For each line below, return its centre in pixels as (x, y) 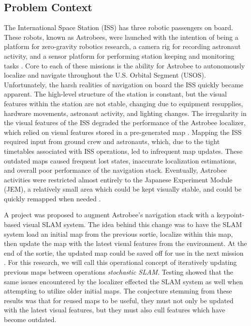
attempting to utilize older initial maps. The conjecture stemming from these (118, 291)
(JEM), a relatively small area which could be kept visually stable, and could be (123, 189)
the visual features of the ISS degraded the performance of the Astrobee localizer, (125, 122)
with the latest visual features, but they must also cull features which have (115, 310)
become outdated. (30, 319)
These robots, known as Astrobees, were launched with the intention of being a (121, 37)
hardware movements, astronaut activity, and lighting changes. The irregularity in (125, 113)
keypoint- (230, 215)
